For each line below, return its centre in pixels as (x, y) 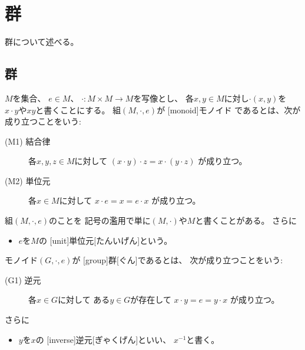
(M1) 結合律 (28, 141)
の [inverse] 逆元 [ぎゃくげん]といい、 (103, 339)
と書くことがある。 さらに (246, 220)
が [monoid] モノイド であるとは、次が (229, 109)
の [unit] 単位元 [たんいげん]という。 (105, 240)
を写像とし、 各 (164, 98)
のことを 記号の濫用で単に (100, 220)
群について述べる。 (42, 42)
